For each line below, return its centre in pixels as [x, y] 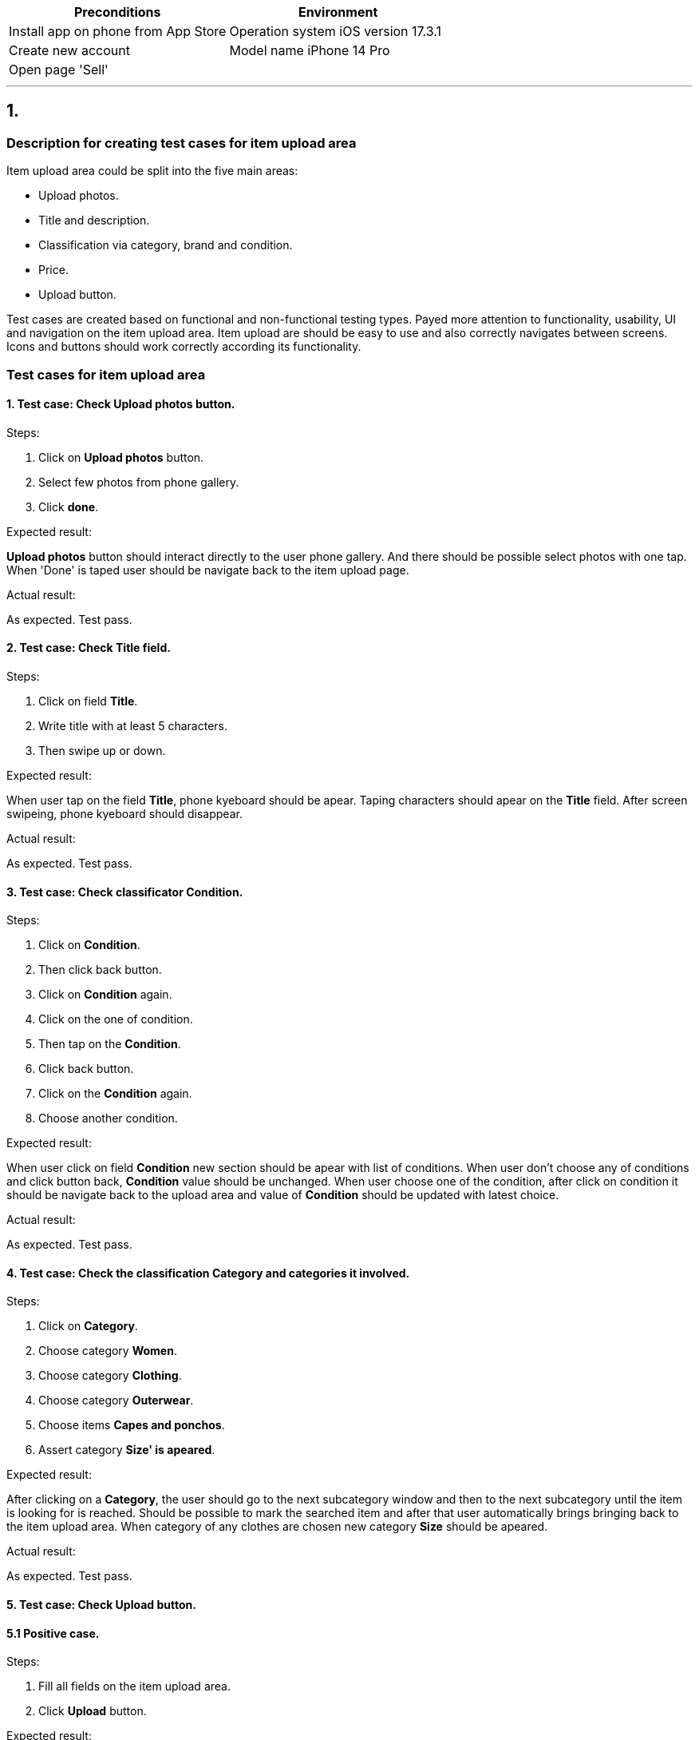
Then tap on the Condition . [110, 1044]
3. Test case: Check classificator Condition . [125, 892]
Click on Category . [88, 1326]
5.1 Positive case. [53, 1633]
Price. [53, 270]
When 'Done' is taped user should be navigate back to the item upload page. [208, 570]
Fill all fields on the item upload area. [134, 1686]
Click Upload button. [93, 1711]
